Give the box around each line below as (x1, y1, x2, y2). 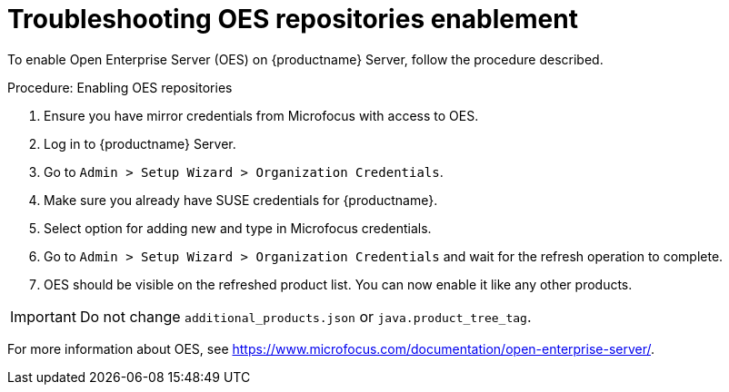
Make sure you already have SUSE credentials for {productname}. (44, 191, 438, 208)
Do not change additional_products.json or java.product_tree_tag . (79, 307, 532, 326)
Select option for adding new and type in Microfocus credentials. (44, 220, 432, 236)
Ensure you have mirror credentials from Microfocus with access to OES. (44, 107, 479, 123)
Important (10, 307, 76, 326)
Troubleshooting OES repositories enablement (7, 4, 578, 34)
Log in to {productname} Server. (44, 135, 236, 152)
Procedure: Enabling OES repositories (7, 79, 233, 95)
